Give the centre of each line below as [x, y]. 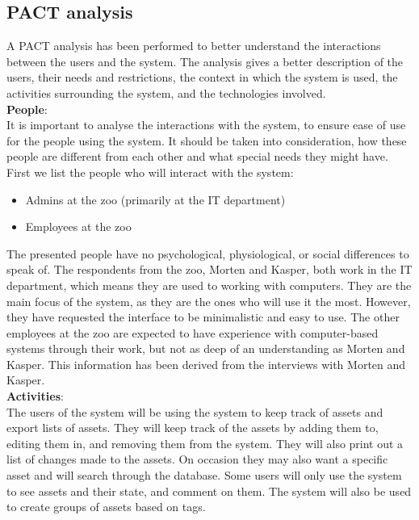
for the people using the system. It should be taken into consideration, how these [207, 140]
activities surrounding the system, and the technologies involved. [166, 92]
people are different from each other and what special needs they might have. [197, 156]
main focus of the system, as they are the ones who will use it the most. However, [209, 301]
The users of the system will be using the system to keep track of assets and [195, 411]
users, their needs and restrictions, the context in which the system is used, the [202, 77]
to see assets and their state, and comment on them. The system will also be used [209, 491]
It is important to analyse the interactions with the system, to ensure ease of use [206, 125]
